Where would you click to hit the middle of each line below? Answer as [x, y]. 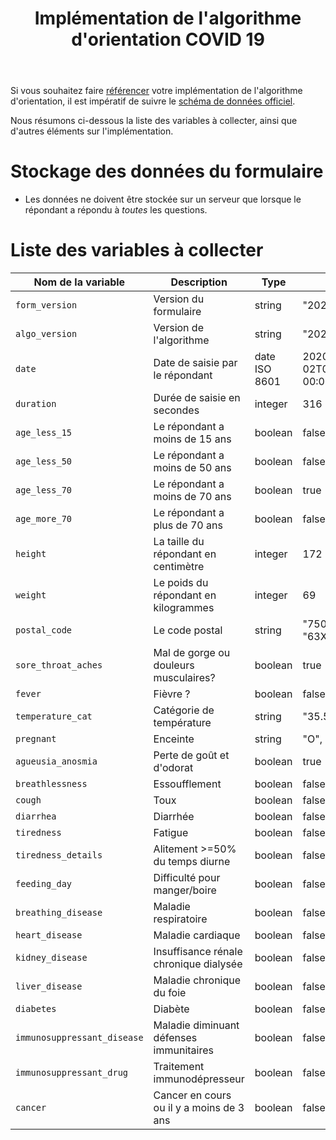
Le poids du [181, 583]
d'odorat [173, 768]
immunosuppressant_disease [79, 1038]
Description [199, 282]
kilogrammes [184, 608]
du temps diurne [192, 862]
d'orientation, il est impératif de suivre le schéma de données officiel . [153, 101]
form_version [46, 305]
